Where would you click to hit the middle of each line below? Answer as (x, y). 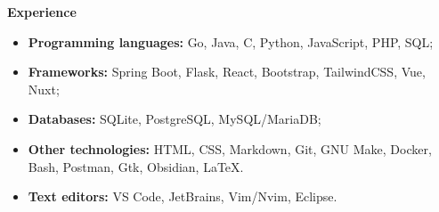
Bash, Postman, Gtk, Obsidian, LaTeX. (136, 166)
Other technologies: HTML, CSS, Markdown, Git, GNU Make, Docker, (230, 148)
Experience (42, 12)
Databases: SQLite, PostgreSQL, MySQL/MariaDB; (175, 119)
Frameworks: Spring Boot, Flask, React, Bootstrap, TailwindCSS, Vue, (227, 72)
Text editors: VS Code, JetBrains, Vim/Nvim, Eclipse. (183, 196)
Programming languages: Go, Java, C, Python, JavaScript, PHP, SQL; (231, 41)
